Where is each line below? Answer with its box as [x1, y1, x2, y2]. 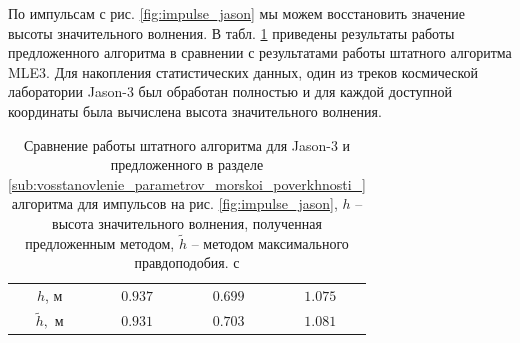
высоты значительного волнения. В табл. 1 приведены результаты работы [8, 22, 455, 43]
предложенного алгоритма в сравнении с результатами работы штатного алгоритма [8, 42, 512, 63]
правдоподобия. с [134, 252, 240, 273]
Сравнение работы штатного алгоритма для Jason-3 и [23, 134, 351, 155]
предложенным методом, [25, 232, 175, 253]
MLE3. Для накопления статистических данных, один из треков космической [8, 61, 479, 82]
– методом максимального [191, 232, 349, 253]
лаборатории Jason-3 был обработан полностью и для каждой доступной [8, 81, 452, 102]
